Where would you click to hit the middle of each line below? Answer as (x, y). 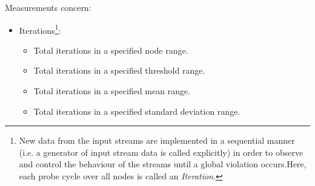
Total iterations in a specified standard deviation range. (137, 111)
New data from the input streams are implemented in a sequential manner (157, 140)
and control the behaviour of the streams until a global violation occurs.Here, (163, 164)
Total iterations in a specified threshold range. (119, 70)
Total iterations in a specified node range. (111, 50)
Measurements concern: (48, 7)
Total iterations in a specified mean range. (112, 91)
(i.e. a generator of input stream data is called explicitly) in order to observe (161, 152)
